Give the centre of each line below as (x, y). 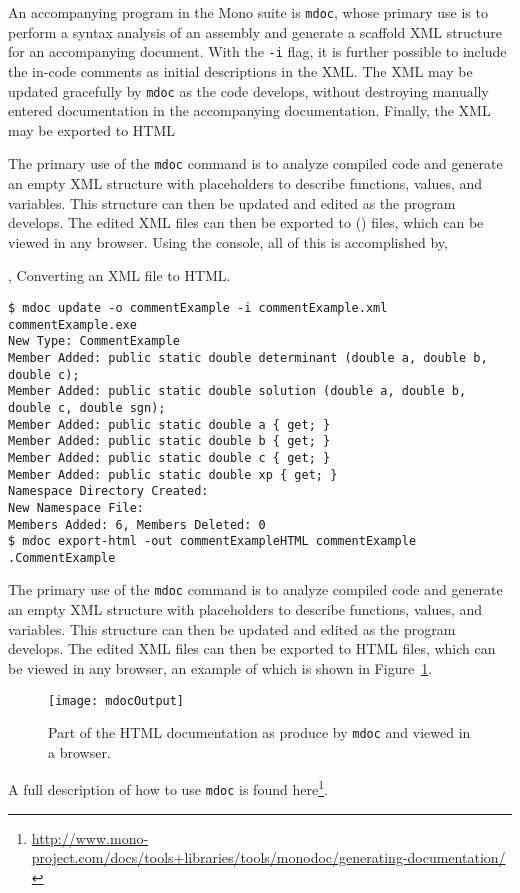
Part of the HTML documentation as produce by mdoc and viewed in (259, 732)
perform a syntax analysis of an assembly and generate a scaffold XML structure (255, 31)
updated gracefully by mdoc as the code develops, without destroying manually (248, 90)
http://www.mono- (90, 837)
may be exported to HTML (92, 129)
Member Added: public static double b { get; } (169, 441)
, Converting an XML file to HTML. (119, 275)
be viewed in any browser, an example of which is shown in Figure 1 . (220, 667)
